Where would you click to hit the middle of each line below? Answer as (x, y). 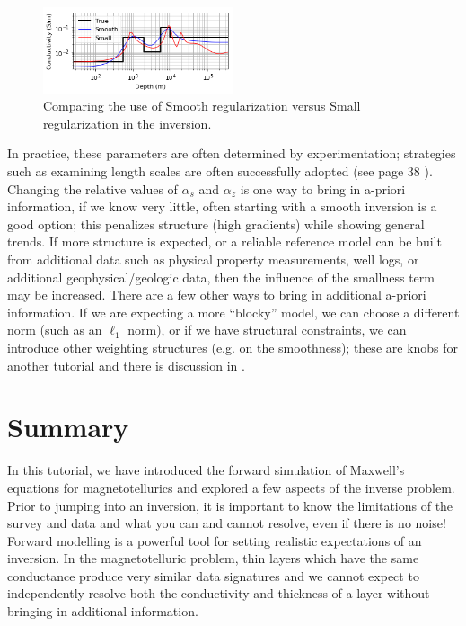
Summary (68, 427)
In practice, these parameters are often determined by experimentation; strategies (232, 153)
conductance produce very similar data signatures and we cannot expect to (213, 575)
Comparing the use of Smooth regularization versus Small (202, 106)
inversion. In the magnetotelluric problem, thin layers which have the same (213, 558)
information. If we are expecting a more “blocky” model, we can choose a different (233, 312)
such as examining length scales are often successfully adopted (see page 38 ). (220, 171)
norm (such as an (55, 330)
